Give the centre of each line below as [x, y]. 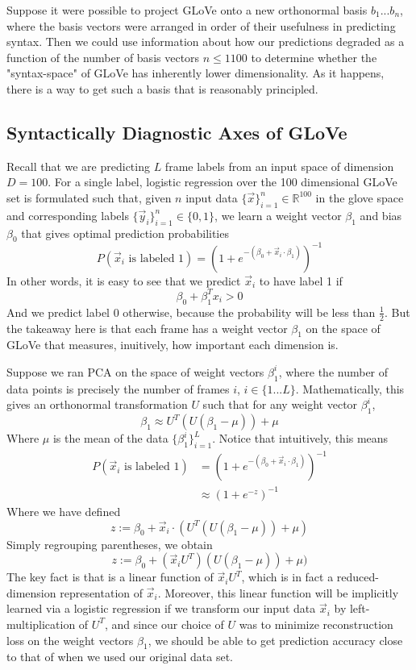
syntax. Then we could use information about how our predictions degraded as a [206, 42]
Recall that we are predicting [78, 166]
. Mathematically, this [350, 388]
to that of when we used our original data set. [120, 657]
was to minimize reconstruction [316, 624]
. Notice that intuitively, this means [300, 438]
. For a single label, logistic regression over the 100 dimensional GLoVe [223, 182]
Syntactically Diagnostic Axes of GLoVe [177, 132]
